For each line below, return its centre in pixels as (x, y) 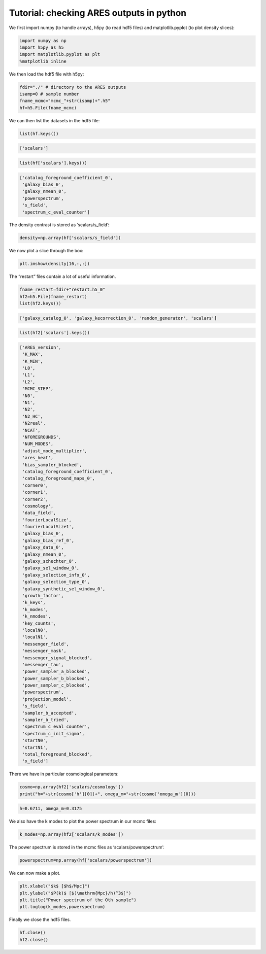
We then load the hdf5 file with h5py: (47, 74)
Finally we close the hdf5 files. (40, 920)
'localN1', (35, 637)
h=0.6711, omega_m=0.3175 (51, 809)
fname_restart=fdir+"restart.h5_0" (62, 290)
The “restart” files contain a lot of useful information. (63, 276)
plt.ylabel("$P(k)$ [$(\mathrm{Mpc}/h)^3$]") (75, 893)
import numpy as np (43, 40)
